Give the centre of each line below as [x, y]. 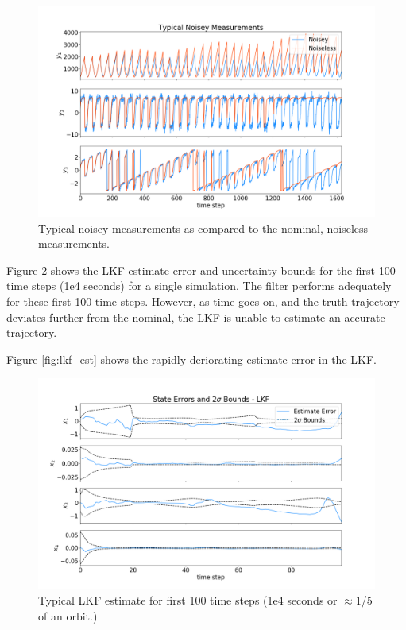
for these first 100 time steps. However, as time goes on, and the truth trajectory [203, 301]
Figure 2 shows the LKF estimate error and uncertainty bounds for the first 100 [201, 270]
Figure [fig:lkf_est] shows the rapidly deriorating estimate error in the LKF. [191, 359]
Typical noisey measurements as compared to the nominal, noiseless [203, 228]
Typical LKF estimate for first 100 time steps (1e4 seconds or [188, 599]
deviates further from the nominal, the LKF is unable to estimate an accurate [196, 317]
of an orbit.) [68, 615]
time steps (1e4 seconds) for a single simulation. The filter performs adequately [199, 286]
